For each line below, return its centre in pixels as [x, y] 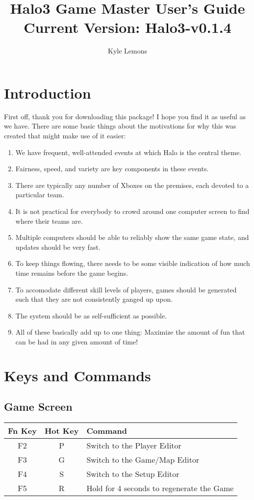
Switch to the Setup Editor [133, 474]
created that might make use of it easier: [65, 136]
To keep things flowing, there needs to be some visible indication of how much [133, 263]
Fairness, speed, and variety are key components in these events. [112, 169]
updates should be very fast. [58, 247]
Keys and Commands [77, 375]
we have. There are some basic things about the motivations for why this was [120, 126]
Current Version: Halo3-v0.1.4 [127, 27]
